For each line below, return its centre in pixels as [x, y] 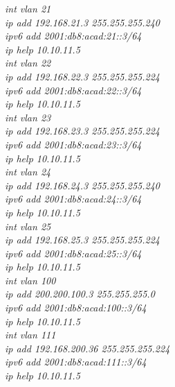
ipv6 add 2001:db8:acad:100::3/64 [76, 308]
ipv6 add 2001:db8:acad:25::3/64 [73, 253]
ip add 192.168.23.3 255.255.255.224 [82, 131]
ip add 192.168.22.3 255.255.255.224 [82, 76]
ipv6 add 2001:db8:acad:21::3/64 [73, 36]
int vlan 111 [30, 335]
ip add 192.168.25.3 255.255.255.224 [82, 240]
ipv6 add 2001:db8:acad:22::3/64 [73, 90]
